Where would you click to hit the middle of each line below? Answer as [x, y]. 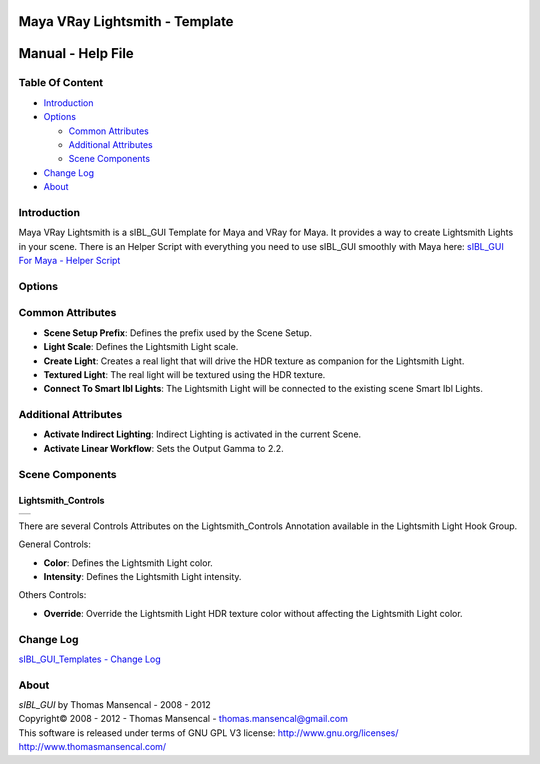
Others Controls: [52, 595]
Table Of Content [61, 83]
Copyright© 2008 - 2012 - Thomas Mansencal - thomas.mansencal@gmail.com [183, 719]
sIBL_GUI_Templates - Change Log [89, 659]
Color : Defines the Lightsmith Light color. [128, 562]
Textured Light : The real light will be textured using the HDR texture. [184, 374]
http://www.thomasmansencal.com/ [92, 747]
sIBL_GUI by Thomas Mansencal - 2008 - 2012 [114, 705]
